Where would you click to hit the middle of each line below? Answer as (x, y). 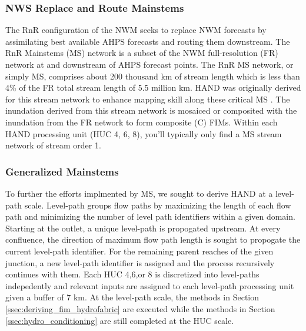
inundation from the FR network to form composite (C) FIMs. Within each (142, 122)
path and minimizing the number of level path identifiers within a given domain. (150, 216)
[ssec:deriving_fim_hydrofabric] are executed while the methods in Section (140, 308)
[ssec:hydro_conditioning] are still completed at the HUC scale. (120, 320)
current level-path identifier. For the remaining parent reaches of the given (139, 251)
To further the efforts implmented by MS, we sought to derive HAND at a (139, 193)
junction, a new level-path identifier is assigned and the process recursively (140, 262)
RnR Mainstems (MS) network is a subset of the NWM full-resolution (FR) (142, 53)
